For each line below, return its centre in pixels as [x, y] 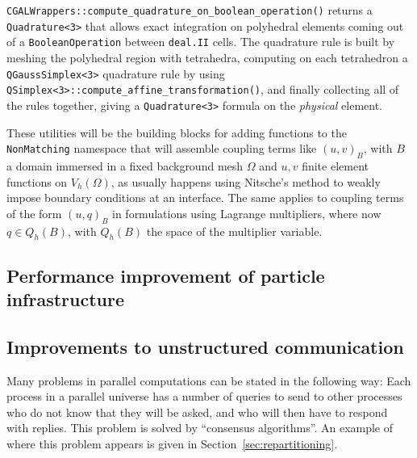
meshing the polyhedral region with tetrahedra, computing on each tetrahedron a [207, 57]
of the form [34, 213]
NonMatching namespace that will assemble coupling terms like [162, 148]
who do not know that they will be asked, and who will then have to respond [197, 412]
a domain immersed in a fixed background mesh [125, 165]
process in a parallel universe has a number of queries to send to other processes [204, 396]
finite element [335, 165]
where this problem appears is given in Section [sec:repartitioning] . [172, 444]
